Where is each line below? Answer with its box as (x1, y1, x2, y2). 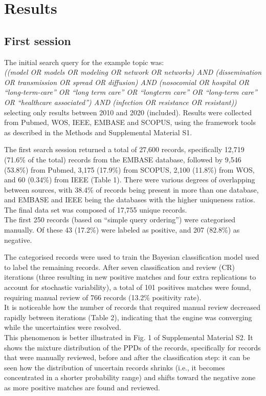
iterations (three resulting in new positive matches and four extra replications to (4, 272, 256, 282)
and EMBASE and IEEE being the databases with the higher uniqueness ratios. (4, 194, 255, 205)
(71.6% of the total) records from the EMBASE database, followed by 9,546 (4, 154, 241, 164)
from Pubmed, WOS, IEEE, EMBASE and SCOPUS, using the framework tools (4, 117, 256, 128)
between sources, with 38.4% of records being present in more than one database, (4, 184, 259, 195)
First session (4, 32, 71, 48)
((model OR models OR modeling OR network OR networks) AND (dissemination (4, 67, 262, 77)
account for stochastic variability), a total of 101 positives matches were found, (4, 282, 251, 293)
